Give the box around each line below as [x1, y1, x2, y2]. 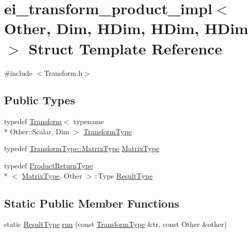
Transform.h [44, 67, 83, 78]
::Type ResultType [94, 170, 153, 181]
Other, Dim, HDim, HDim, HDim [4, 18, 248, 39]
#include [4, 67, 33, 78]
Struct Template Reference [29, 38, 222, 59]
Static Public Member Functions [4, 195, 180, 211]
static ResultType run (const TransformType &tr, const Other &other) [4, 219, 227, 229]
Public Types [4, 92, 75, 108]
